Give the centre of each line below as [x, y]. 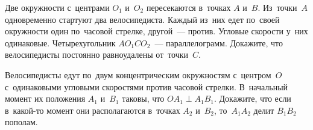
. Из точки [277, 7]
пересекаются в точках [188, 7]
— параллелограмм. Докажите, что [219, 42]
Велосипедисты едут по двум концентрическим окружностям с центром [138, 74]
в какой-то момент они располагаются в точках [93, 110]
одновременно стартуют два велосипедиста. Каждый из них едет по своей [142, 19]
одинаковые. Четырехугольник [60, 42]
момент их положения [45, 98]
